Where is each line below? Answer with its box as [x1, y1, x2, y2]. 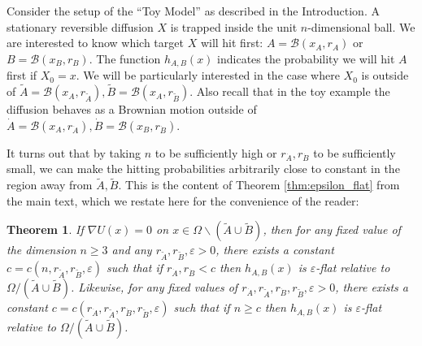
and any [111, 241, 152, 258]
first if [7, 67, 37, 84]
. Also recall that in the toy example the [189, 83, 390, 100]
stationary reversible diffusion [7, 18, 154, 35]
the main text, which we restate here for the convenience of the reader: [7, 192, 359, 209]
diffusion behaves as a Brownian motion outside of [7, 101, 257, 118]
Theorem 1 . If [7, 221, 84, 238]
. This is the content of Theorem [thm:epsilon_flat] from [118, 176, 400, 193]
